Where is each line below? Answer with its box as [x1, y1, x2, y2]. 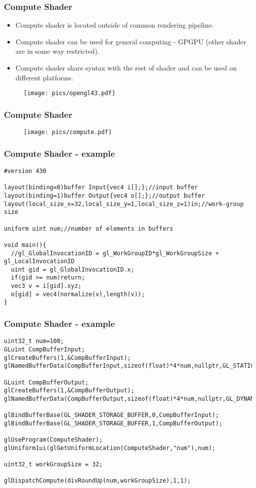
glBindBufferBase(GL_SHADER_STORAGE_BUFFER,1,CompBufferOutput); [4, 419, 223, 427]
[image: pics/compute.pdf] [24, 129, 112, 136]
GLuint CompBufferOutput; [4, 379, 89, 386]
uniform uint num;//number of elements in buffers [4, 225, 173, 232]
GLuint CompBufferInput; [4, 346, 85, 353]
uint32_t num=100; [4, 338, 64, 345]
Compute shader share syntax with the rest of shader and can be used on [15, 63, 237, 72]
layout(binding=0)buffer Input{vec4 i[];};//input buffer [4, 184, 198, 191]
